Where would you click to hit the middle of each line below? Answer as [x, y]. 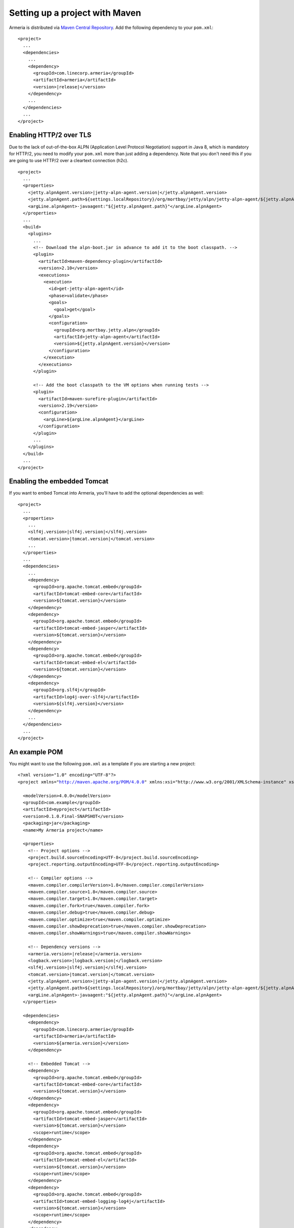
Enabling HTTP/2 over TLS [50, 135]
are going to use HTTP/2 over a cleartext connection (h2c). [69, 161]
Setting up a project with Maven [75, 13]
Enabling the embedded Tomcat [59, 481]
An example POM [36, 752]
